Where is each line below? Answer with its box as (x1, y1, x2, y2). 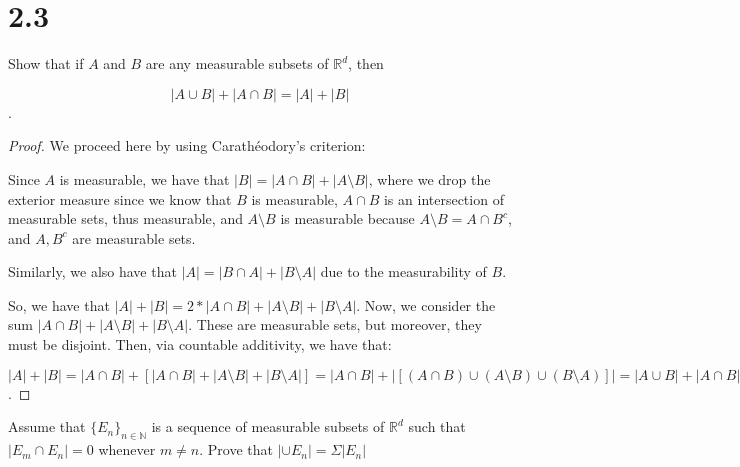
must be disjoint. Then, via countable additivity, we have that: (8, 334, 392, 355)
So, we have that (8, 294, 110, 315)
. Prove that (199, 439, 273, 460)
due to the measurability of (320, 261, 487, 282)
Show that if (8, 53, 84, 74)
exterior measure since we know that (8, 188, 232, 209)
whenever (98, 439, 156, 460)
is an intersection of (383, 188, 504, 209)
